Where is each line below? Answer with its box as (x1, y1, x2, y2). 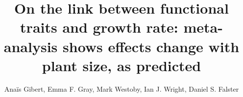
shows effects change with (63, 36, 240, 56)
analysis (3, 36, 58, 56)
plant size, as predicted (42, 55, 201, 75)
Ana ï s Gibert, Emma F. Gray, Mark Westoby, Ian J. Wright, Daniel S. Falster (4, 83, 239, 94)
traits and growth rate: (20, 17, 178, 37)
